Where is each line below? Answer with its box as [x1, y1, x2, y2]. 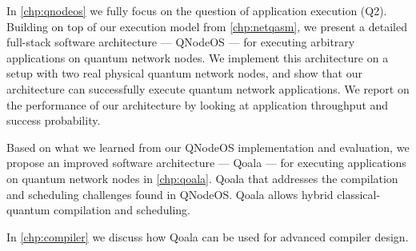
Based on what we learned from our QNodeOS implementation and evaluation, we [6, 138, 410, 155]
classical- [337, 185, 381, 202]
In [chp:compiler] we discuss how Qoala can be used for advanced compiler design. [6, 228, 409, 245]
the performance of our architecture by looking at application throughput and [6, 96, 389, 113]
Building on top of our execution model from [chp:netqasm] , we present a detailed [6, 18, 407, 34]
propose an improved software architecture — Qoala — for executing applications [6, 154, 406, 171]
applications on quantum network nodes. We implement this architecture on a [6, 49, 389, 66]
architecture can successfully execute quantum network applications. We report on [6, 80, 410, 97]
